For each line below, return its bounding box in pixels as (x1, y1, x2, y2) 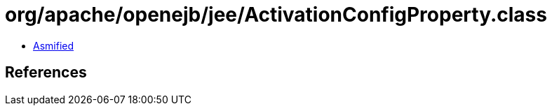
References (5, 64, 87, 82)
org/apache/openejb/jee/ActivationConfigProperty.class (5, 3, 547, 27)
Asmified (33, 39, 74, 52)
